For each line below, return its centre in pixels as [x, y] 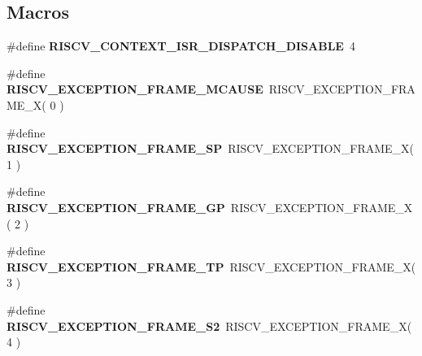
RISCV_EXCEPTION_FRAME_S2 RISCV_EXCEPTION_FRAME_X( [209, 326]
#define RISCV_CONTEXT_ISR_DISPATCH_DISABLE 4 [181, 46]
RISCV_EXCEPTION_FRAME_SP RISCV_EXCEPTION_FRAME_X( [211, 148]
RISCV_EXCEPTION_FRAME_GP [116, 207]
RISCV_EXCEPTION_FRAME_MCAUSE [135, 89]
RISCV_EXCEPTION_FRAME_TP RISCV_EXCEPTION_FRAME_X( [211, 266]
